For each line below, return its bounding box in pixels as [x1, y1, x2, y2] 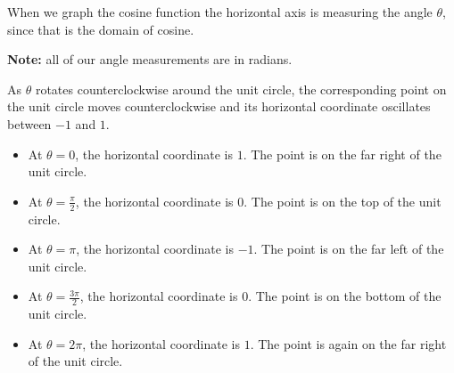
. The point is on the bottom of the [248, 287, 442, 305]
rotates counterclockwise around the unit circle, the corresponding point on [35, 79, 447, 98]
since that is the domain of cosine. [7, 20, 194, 38]
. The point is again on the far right [250, 334, 447, 353]
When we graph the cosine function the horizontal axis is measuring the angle [7, 3, 433, 20]
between [7, 114, 52, 133]
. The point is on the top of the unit [244, 191, 442, 210]
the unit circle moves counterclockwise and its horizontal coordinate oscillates [7, 97, 431, 116]
